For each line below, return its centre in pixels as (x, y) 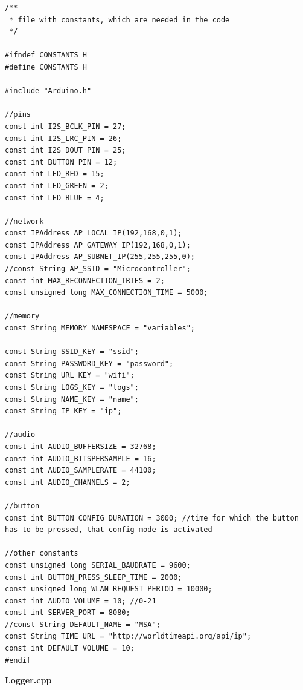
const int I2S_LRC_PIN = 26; (63, 138)
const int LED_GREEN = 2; (57, 186)
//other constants (42, 554)
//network (24, 221)
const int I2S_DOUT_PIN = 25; (65, 150)
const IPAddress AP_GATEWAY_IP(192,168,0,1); (98, 245)
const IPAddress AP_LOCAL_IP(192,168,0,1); (94, 233)
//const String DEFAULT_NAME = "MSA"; (83, 624)
